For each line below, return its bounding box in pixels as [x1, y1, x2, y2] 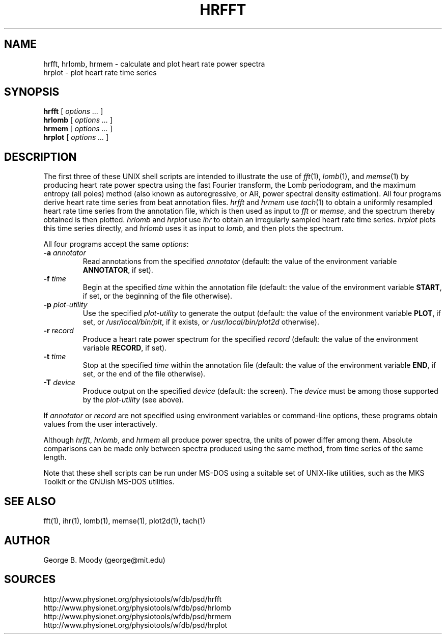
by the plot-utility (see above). [82, 395, 184, 404]
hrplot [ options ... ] [43, 133, 109, 142]
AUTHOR [4, 534, 50, 547]
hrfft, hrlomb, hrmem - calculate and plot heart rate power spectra [43, 59, 265, 68]
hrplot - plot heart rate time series [43, 68, 157, 77]
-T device [43, 378, 75, 387]
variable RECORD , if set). [82, 343, 167, 353]
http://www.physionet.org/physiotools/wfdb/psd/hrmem [43, 612, 231, 621]
